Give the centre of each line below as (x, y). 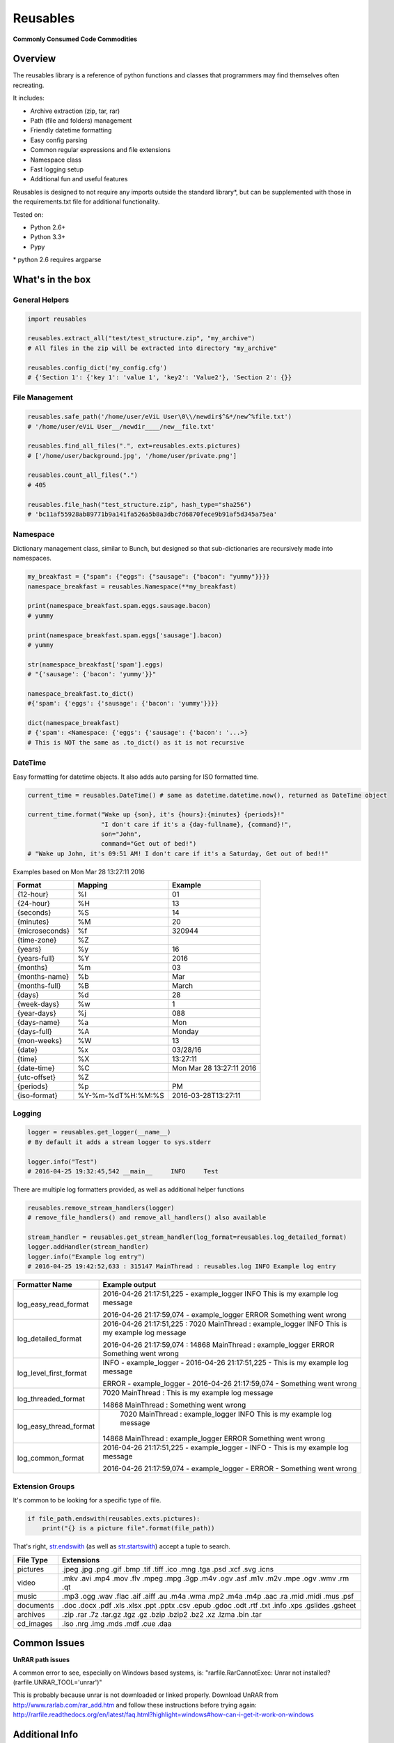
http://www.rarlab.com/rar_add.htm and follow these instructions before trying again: (135, 1705)
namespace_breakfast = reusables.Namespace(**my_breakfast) (132, 586)
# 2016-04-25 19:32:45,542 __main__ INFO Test (123, 1171)
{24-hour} (34, 904)
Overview (34, 59)
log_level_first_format (52, 1373)
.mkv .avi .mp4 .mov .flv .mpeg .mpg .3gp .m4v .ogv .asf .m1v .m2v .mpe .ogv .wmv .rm (205, 1578)
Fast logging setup (57, 169)
